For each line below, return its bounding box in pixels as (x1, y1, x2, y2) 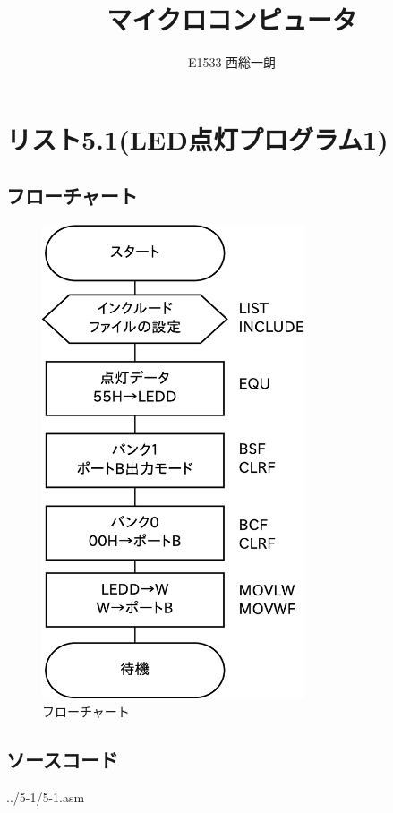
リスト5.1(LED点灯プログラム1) (6, 120, 389, 157)
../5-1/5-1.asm (6, 787, 85, 806)
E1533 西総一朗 (187, 53, 277, 72)
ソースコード (6, 745, 118, 773)
